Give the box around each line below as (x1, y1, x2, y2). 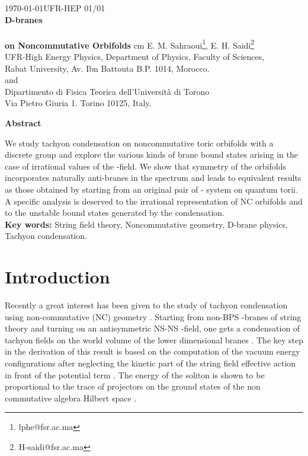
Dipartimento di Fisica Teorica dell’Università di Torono (5, 85, 210, 97)
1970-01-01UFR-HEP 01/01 (5, 2, 105, 14)
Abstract (5, 117, 41, 129)
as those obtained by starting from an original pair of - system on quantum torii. (5, 183, 298, 195)
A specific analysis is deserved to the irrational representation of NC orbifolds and (5, 194, 303, 207)
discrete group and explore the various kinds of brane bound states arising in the (5, 148, 299, 161)
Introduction (5, 264, 110, 289)
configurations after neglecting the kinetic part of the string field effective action (5, 357, 296, 369)
